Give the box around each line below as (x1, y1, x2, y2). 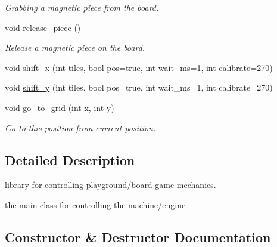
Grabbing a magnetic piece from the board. (5, 1, 159, 13)
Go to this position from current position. (5, 121, 156, 134)
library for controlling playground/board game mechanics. (5, 178, 216, 191)
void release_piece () (5, 21, 81, 33)
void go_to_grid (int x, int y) (5, 101, 114, 113)
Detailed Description (5, 150, 135, 169)
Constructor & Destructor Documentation (5, 227, 271, 246)
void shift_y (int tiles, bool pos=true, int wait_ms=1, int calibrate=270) (5, 81, 273, 94)
